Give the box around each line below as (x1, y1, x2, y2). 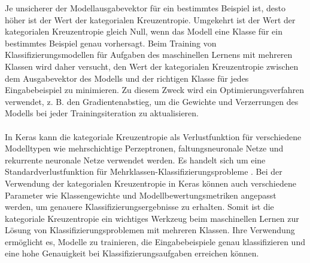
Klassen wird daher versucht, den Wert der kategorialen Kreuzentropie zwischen (5, 60, 299, 72)
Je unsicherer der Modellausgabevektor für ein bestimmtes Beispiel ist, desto (5, 2, 285, 14)
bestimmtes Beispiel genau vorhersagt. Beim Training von (5, 36, 217, 49)
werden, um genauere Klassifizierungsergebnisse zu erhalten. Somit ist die (5, 200, 274, 213)
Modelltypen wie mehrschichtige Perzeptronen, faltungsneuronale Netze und (5, 142, 284, 154)
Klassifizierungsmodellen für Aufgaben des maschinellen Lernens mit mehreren (5, 48, 293, 61)
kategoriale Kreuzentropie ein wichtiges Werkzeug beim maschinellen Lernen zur (5, 212, 299, 224)
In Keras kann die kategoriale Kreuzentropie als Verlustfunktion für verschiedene (5, 130, 302, 143)
